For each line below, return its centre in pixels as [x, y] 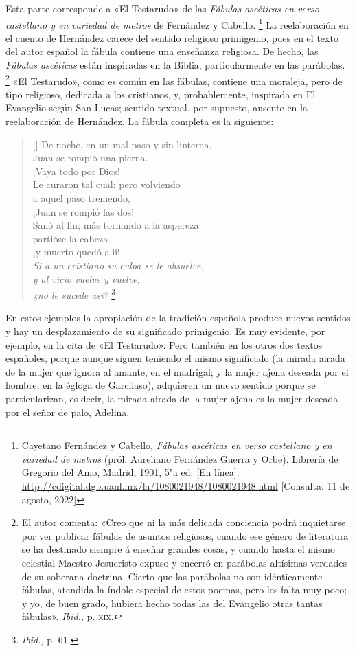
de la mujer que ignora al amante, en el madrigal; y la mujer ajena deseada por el [177, 371]
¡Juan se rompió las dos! [83, 211]
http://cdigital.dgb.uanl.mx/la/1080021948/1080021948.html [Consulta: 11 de [186, 485]
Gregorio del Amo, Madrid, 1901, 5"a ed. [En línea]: [130, 472]
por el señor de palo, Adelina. [68, 412]
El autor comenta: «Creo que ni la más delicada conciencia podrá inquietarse [184, 522]
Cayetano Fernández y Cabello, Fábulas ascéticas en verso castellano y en [177, 445]
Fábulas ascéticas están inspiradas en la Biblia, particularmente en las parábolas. [175, 65]
